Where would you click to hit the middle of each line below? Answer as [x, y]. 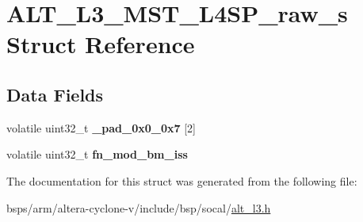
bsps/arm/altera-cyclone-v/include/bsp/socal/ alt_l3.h [139, 207]
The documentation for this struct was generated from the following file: [182, 180]
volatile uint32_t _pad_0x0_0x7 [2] [101, 127]
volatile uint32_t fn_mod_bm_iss [97, 154]
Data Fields [55, 94]
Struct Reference [101, 44]
